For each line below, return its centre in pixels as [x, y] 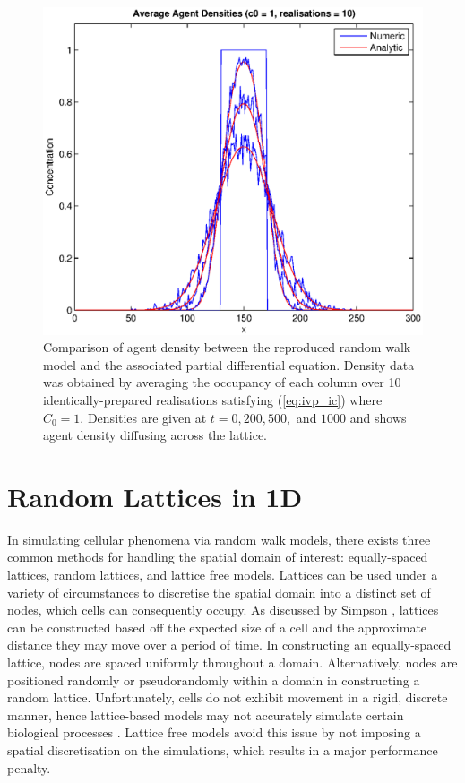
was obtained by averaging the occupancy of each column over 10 [222, 382]
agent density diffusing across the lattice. [155, 435]
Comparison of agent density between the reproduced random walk [227, 347]
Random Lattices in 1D [155, 496]
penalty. [29, 767]
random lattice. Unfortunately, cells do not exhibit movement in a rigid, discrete [228, 697]
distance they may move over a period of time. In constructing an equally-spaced [229, 645]
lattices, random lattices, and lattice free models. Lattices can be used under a [223, 575]
